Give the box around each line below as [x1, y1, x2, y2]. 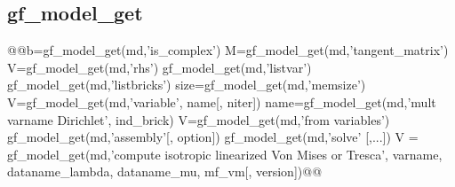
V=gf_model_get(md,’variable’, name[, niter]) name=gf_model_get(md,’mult [7, 92, 436, 111]
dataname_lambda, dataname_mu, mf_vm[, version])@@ [7, 162, 323, 181]
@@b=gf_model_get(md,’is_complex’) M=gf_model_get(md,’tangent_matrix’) [7, 41, 449, 59]
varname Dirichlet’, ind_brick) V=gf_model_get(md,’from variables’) [7, 110, 390, 129]
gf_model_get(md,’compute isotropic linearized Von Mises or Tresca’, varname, [7, 144, 443, 163]
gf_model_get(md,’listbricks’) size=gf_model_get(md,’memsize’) [7, 75, 366, 94]
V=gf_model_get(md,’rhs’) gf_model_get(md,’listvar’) [7, 58, 312, 76]
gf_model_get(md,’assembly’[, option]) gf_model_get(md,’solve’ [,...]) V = [7, 128, 419, 146]
